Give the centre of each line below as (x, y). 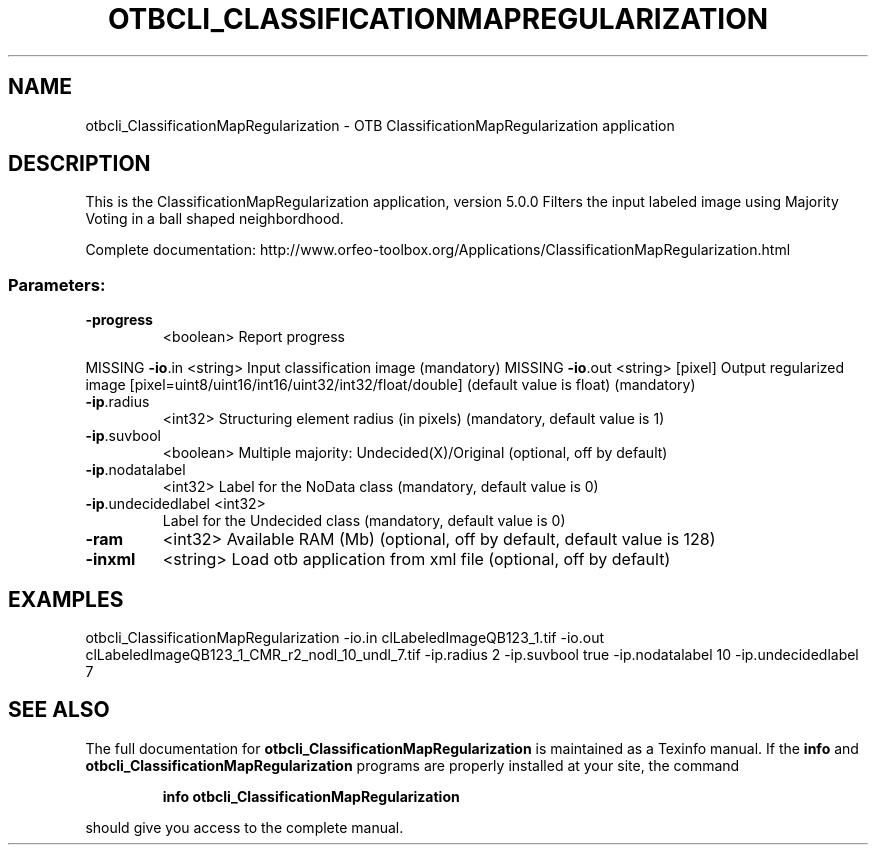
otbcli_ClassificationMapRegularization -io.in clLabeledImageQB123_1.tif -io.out (344, 638)
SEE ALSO (59, 710)
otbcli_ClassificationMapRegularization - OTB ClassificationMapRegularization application (380, 125)
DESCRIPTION (79, 164)
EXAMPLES (66, 599)
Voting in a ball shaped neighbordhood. (214, 219)
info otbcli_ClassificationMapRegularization (311, 796)
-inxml (110, 559)
